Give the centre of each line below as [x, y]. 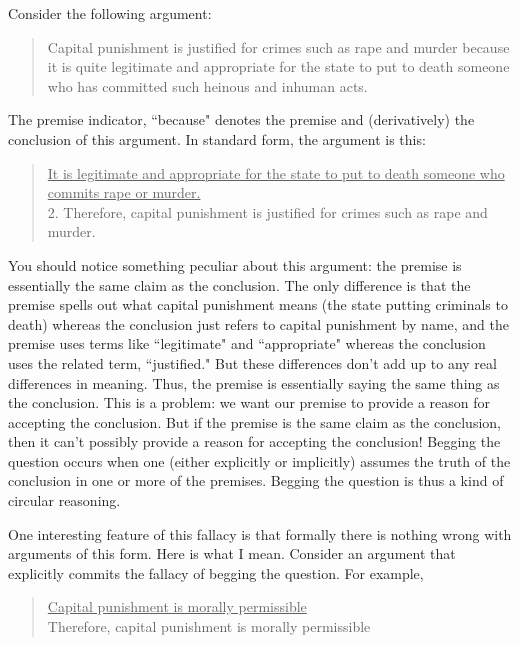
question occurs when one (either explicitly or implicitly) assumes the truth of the [259, 460]
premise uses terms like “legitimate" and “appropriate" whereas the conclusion [247, 343]
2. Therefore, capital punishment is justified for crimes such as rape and [267, 211]
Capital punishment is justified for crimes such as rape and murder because [278, 46]
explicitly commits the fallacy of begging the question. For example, [216, 572]
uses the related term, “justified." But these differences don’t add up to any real [252, 362]
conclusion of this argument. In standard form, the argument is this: [217, 138]
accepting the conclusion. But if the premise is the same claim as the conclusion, [254, 421]
